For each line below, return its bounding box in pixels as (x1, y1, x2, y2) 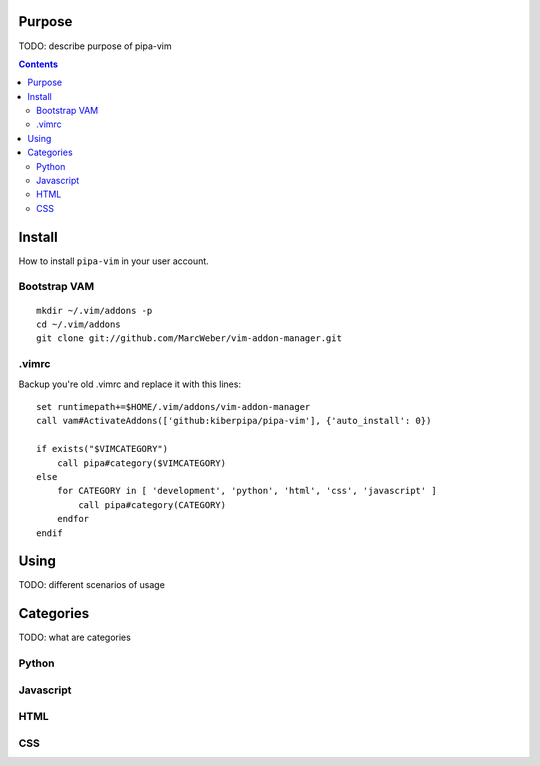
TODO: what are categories (18, 631, 132, 644)
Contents (18, 58, 59, 70)
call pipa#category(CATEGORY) (78, 499, 227, 510)
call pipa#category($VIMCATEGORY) (56, 457, 227, 469)
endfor (56, 513, 90, 525)
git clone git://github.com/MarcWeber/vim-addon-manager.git (36, 333, 342, 344)
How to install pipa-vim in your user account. (18, 255, 209, 267)
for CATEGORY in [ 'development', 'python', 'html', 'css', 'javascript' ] (56, 485, 437, 497)
